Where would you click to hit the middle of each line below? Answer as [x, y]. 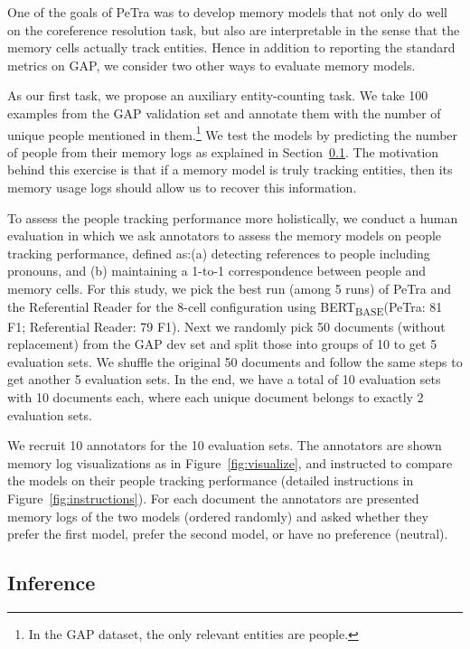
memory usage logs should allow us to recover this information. [182, 187]
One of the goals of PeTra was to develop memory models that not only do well [227, 12]
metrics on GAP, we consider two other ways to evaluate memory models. [211, 65]
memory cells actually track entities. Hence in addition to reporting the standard [231, 47]
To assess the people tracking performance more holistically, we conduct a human [233, 217]
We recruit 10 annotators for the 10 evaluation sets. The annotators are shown [225, 445]
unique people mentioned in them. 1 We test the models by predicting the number [233, 133]
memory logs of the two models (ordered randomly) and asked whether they [218, 516]
